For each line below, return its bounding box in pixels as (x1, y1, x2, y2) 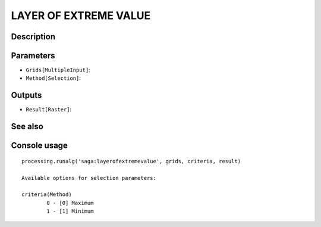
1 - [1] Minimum (46, 208, 94, 214)
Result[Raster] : (26, 106, 72, 113)
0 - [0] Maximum (46, 200, 94, 206)
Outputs (11, 90, 42, 101)
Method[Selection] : (26, 74, 81, 82)
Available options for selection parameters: (21, 175, 157, 181)
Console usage (11, 141, 68, 151)
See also (11, 122, 44, 132)
